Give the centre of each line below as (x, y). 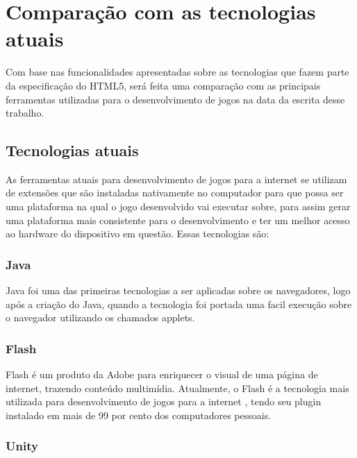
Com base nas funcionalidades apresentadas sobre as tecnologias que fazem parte (177, 72)
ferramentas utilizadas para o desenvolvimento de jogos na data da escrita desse (175, 99)
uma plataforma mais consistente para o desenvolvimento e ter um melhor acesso (178, 220)
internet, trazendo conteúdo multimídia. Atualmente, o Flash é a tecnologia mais (177, 388)
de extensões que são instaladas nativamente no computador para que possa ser (175, 193)
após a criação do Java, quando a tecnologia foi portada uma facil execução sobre (179, 304)
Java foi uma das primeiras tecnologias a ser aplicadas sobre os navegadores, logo (178, 290)
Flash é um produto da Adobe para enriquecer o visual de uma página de (162, 374)
